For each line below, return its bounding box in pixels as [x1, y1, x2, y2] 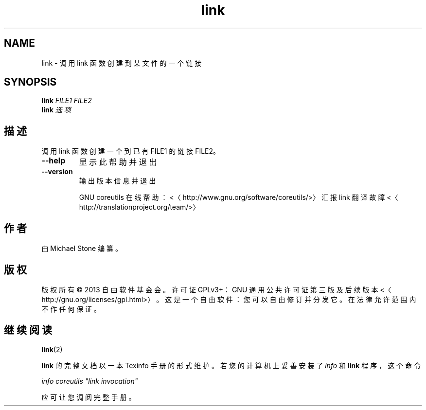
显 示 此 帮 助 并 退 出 [79, 157, 157, 167]
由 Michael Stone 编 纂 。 [41, 244, 123, 253]
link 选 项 [41, 106, 71, 114]
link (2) [41, 345, 63, 354]
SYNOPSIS [4, 76, 57, 89]
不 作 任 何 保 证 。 [41, 304, 101, 313]
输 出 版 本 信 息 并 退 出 [79, 177, 156, 185]
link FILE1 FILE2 [41, 96, 92, 105]
